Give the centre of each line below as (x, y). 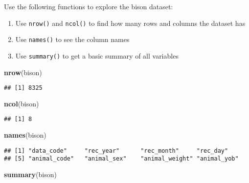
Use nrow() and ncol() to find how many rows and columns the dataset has (130, 23)
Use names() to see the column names (72, 39)
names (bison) (25, 135)
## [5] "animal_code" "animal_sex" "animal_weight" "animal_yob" (121, 159)
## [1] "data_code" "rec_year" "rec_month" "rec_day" (116, 151)
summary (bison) (30, 174)
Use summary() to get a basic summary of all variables (97, 55)
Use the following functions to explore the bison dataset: (89, 6)
